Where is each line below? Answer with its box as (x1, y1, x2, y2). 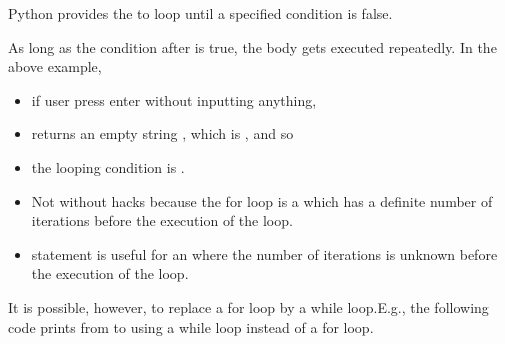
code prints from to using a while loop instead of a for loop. (8, 316, 374, 337)
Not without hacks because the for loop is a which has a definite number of (31, 190, 493, 211)
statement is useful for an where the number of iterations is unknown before (31, 243, 498, 264)
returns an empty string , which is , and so (31, 123, 294, 144)
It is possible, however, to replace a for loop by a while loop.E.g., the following (8, 296, 489, 317)
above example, (8, 56, 102, 77)
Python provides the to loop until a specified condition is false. (8, 3, 393, 23)
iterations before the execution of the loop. (31, 210, 293, 231)
